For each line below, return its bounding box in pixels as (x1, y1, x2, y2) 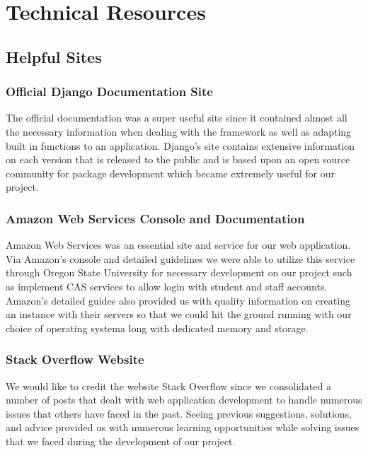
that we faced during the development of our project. (6, 433, 236, 448)
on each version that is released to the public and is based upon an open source (6, 152, 350, 167)
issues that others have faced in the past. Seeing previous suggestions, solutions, (6, 406, 352, 420)
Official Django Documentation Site (6, 83, 213, 100)
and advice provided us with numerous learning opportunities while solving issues (6, 420, 360, 435)
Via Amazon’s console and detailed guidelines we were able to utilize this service (6, 251, 355, 266)
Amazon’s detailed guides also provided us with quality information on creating (6, 293, 350, 307)
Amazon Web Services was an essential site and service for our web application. (6, 237, 351, 252)
